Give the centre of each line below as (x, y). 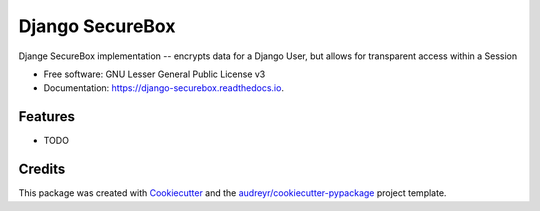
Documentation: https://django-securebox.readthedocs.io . (164, 88)
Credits (42, 169)
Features (46, 116)
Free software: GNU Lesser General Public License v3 (154, 74)
